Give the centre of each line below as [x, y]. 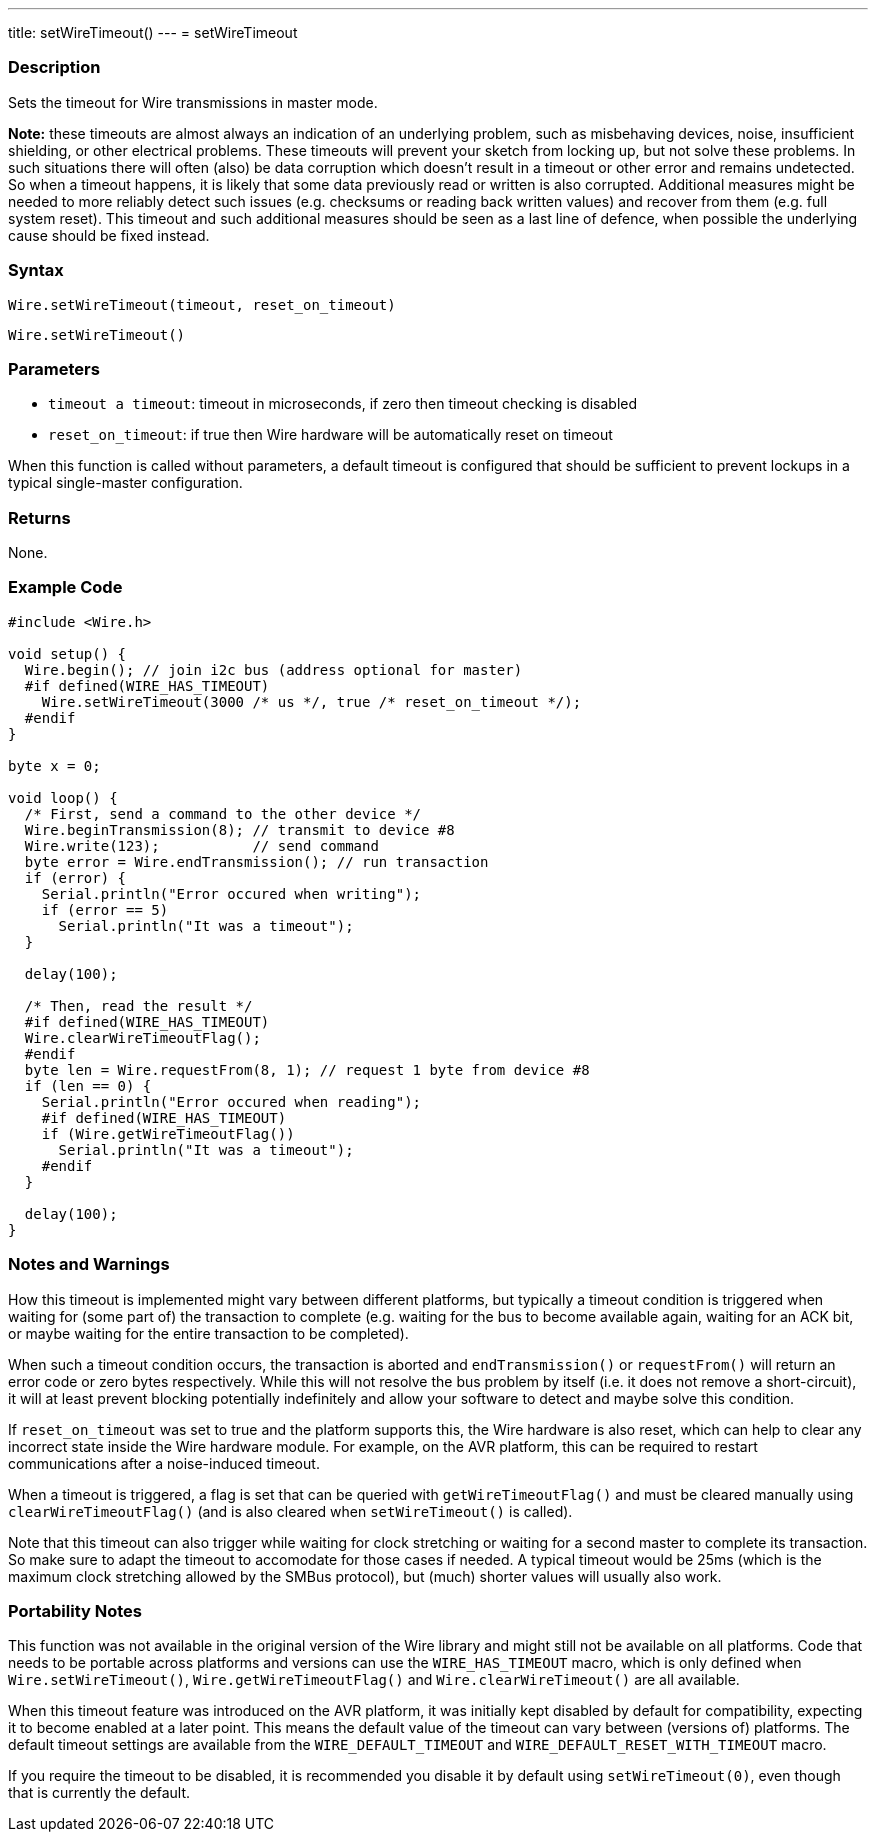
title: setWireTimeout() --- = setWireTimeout [153, 32]
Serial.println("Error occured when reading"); [231, 1101]
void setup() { [67, 653]
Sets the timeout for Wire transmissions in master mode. [193, 102]
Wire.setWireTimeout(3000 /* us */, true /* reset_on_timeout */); [311, 701]
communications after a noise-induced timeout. [164, 1463]
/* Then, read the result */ [138, 1005]
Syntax [36, 270]
